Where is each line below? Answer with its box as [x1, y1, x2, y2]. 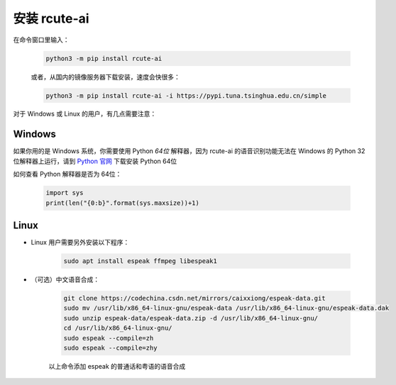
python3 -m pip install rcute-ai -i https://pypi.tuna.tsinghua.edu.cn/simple [45, 91, 326, 99]
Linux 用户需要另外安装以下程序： [31, 238, 130, 247]
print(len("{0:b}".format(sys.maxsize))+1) [45, 199, 200, 207]
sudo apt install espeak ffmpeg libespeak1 [63, 257, 218, 265]
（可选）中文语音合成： [31, 275, 99, 284]
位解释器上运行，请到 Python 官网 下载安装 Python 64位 [13, 157, 177, 165]
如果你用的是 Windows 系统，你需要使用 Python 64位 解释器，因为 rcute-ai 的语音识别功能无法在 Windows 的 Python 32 [13, 147, 365, 155]
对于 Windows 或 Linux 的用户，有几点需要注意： [13, 110, 157, 118]
